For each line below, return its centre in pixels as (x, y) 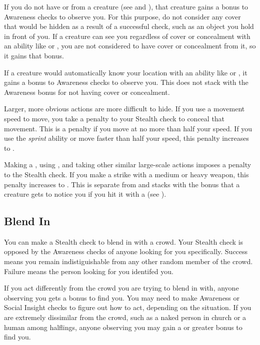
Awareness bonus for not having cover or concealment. (87, 92)
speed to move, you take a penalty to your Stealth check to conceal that (114, 118)
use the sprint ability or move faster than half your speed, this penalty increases (127, 138)
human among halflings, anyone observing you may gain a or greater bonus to (123, 327)
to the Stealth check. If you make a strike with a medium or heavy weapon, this (126, 174)
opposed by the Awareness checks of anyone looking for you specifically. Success (126, 251)
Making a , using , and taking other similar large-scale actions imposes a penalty (128, 165)
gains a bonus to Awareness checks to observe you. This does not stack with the (126, 82)
